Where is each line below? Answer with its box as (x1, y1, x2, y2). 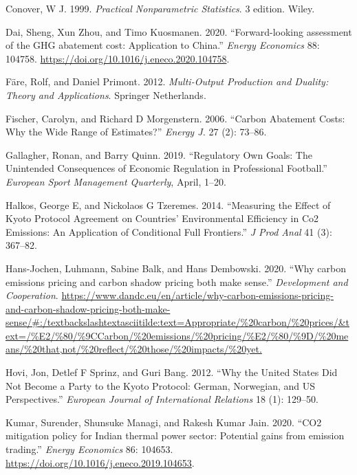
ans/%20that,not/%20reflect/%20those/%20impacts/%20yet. (6, 342, 262, 356)
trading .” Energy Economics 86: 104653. (6, 442, 173, 456)
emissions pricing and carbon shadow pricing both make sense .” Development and (6, 274, 348, 289)
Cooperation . (6, 288, 58, 302)
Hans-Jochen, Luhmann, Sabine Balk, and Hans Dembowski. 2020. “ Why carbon (6, 261, 346, 275)
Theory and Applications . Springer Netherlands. (6, 87, 206, 102)
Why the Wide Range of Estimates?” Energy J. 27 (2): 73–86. (6, 124, 267, 139)
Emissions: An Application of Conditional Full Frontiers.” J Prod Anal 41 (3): (6, 224, 332, 239)
